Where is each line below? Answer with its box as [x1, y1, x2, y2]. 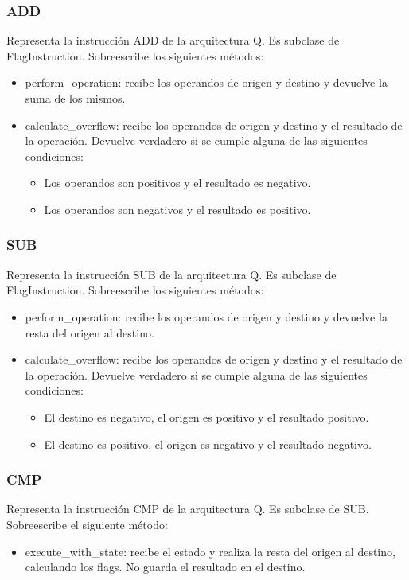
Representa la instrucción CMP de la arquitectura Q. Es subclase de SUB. [6, 500, 369, 517]
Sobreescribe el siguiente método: [6, 516, 168, 532]
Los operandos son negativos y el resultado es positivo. [44, 200, 311, 217]
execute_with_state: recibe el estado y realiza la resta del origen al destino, [25, 543, 395, 559]
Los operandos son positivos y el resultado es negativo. [44, 174, 311, 191]
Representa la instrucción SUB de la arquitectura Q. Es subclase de [6, 266, 337, 282]
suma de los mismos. [25, 90, 126, 106]
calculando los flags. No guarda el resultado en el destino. [25, 559, 306, 575]
